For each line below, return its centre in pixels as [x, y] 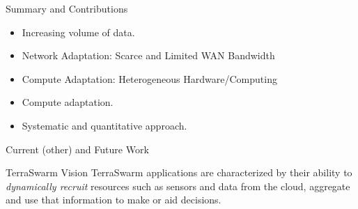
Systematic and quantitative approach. [104, 125]
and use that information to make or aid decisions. [114, 200]
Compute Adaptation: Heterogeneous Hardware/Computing [149, 78]
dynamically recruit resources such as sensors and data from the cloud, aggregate [178, 186]
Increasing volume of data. [78, 32]
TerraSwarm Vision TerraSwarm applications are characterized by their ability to [179, 172]
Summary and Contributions [67, 8]
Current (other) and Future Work [77, 149]
